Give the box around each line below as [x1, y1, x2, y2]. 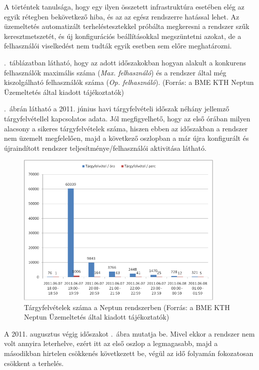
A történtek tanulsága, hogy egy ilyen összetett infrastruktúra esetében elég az [4, 1, 244, 11]
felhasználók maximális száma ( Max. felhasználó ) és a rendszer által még [4, 67, 226, 77]
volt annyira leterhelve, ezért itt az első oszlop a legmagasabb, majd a [4, 338, 218, 349]
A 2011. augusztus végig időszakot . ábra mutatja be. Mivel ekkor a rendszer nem [4, 328, 255, 339]
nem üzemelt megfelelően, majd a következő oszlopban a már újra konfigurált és [4, 133, 249, 143]
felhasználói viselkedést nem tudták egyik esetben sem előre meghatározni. [4, 40, 232, 51]
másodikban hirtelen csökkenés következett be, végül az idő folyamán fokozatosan [4, 348, 253, 358]
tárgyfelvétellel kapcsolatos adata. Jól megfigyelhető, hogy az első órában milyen [4, 113, 250, 123]
